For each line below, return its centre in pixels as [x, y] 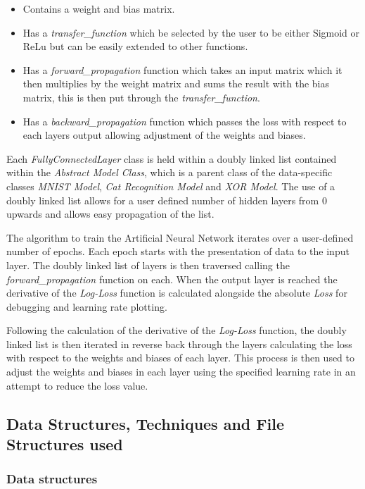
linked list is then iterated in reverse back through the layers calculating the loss [179, 343]
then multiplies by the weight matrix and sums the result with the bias [176, 83]
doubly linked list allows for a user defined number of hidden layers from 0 [167, 200]
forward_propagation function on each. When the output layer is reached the [172, 279]
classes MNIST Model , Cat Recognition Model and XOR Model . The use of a [171, 186]
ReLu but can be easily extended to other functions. [135, 46]
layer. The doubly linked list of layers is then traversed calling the [148, 265]
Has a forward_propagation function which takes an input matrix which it [182, 69]
